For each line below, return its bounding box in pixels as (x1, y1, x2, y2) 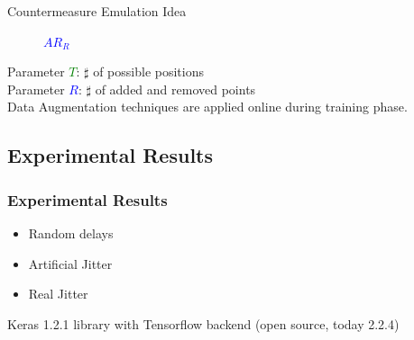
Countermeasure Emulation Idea (7, 2, 187, 20)
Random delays (28, 223, 114, 242)
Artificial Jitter (28, 254, 113, 273)
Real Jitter (28, 284, 88, 303)
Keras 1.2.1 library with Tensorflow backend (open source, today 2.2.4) (7, 314, 400, 333)
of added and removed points (95, 79, 256, 98)
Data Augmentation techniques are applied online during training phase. (7, 97, 408, 116)
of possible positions (93, 62, 204, 81)
